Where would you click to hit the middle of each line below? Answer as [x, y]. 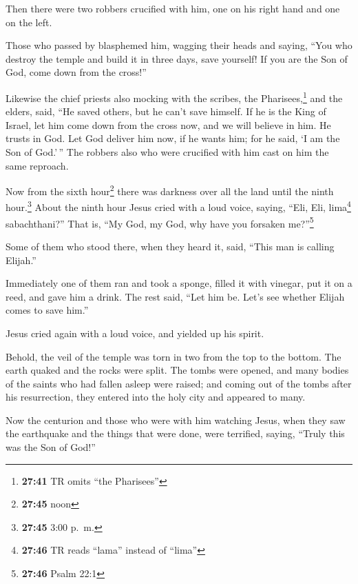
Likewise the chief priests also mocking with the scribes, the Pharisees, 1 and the [174, 97]
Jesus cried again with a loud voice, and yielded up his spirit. [135, 333]
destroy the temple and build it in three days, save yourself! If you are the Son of [177, 58]
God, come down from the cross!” [76, 72]
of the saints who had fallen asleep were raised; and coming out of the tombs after [179, 383]
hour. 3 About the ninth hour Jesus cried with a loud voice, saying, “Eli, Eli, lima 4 [178, 206]
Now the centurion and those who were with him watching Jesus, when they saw [176, 420]
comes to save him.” [47, 310]
